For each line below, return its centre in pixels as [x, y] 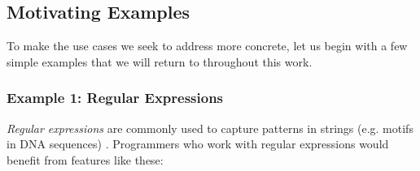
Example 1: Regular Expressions [115, 98]
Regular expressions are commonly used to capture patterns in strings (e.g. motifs [210, 128]
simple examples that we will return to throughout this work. [160, 61]
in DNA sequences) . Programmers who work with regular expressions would [198, 144]
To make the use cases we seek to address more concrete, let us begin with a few [207, 46]
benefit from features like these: [85, 159]
